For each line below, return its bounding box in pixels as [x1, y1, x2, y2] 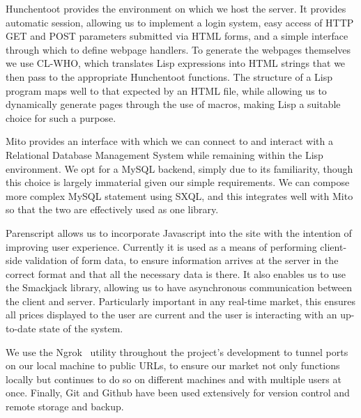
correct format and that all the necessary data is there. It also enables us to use [6, 266, 346, 281]
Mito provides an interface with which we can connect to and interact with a [6, 134, 333, 148]
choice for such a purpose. [6, 110, 116, 125]
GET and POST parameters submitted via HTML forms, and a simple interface [6, 29, 348, 43]
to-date [6, 321, 36, 336]
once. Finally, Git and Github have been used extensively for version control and [6, 385, 350, 400]
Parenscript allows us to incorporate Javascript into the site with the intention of [6, 225, 352, 240]
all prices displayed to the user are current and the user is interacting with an [6, 307, 337, 322]
